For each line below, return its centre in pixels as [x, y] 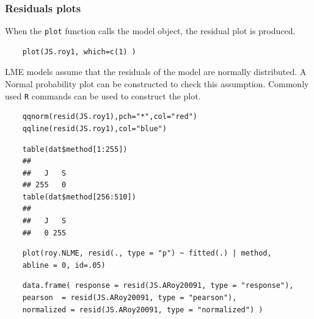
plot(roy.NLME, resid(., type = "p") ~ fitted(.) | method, [147, 253]
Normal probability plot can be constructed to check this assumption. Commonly [157, 84]
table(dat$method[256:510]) [79, 197]
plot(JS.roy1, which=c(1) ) [79, 52]
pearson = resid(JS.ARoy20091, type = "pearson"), [130, 298]
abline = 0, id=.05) [64, 265]
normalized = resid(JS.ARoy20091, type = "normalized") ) [143, 310]
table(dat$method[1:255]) [75, 149]
